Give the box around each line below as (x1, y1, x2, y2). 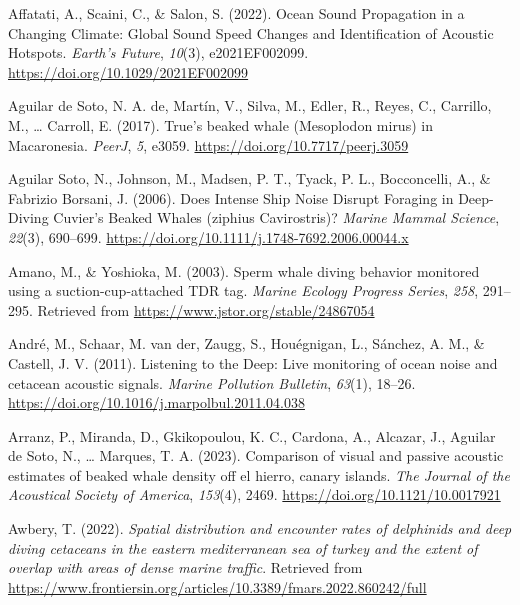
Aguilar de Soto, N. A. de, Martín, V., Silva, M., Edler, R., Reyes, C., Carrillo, (8, 95, 492, 116)
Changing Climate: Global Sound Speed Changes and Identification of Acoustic (8, 22, 494, 43)
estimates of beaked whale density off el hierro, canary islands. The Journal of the (8, 464, 510, 485)
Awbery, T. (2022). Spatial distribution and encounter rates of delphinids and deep (8, 518, 512, 539)
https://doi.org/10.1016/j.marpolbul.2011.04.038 (8, 392, 305, 413)
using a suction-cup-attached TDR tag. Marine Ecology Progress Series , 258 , (8, 280, 479, 301)
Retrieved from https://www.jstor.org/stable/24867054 (37, 299, 375, 320)
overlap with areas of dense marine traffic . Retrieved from (8, 557, 363, 578)
